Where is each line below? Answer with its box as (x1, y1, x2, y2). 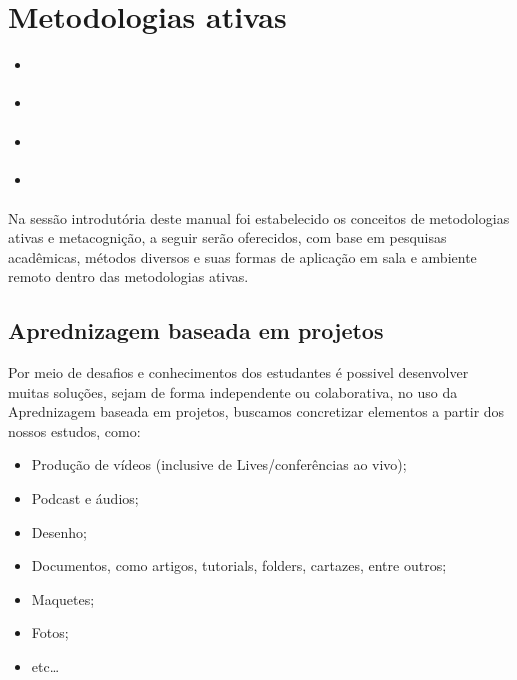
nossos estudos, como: (8, 420, 141, 441)
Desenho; (31, 521, 87, 542)
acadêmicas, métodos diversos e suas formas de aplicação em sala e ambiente (8, 246, 477, 267)
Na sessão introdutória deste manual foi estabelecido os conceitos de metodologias (8, 207, 510, 228)
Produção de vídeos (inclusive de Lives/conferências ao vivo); (31, 454, 407, 475)
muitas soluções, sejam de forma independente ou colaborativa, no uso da (8, 381, 458, 402)
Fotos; (31, 622, 69, 643)
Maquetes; (31, 588, 95, 609)
